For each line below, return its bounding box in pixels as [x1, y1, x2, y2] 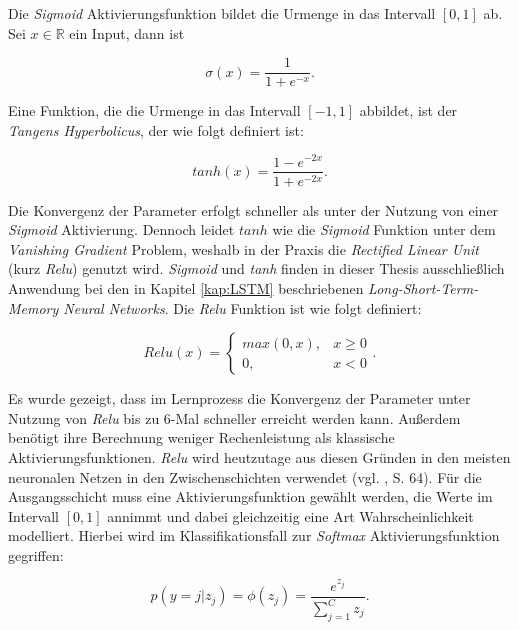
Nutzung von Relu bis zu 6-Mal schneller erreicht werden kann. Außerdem [8, 407, 461, 428]
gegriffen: [8, 544, 64, 565]
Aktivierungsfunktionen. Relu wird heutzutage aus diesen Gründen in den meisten [8, 446, 511, 467]
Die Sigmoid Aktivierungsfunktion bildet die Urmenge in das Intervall [8, 3, 436, 23]
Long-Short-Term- [368, 277, 479, 298]
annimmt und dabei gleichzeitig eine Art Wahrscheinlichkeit [107, 505, 474, 526]
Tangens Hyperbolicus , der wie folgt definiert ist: [8, 119, 304, 140]
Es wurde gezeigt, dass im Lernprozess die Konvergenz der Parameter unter [8, 388, 471, 409]
